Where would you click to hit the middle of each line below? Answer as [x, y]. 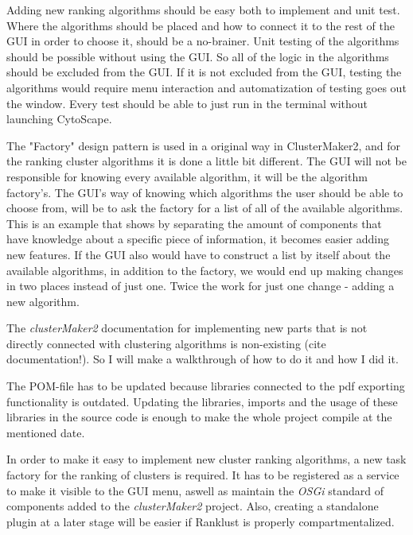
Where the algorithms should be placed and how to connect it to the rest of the [201, 25]
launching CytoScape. [59, 119]
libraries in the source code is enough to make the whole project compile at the [199, 417]
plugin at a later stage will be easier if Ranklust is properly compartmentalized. [201, 521]
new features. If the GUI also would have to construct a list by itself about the [199, 254]
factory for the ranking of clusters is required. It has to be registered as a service [203, 475]
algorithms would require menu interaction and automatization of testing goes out [206, 87]
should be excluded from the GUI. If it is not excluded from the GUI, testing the [204, 72]
